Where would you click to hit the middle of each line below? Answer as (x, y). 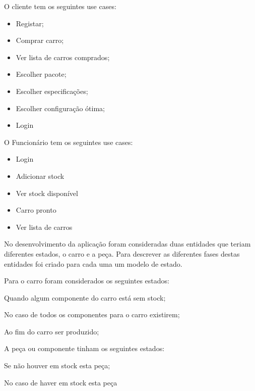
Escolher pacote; (41, 74)
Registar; (30, 23)
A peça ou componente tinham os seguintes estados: (84, 348)
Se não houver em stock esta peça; (57, 365)
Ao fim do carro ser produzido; (52, 331)
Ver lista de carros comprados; (63, 57)
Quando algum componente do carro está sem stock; (85, 297)
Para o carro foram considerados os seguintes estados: (87, 281)
